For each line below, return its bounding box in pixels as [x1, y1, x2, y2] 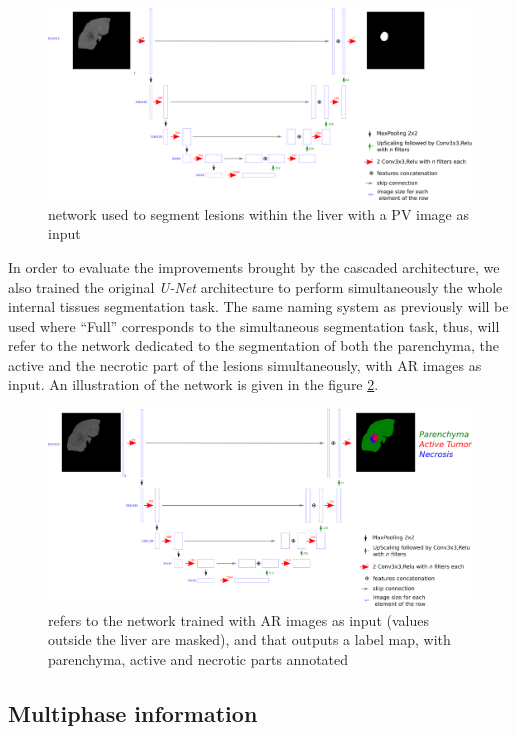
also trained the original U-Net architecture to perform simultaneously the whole [8, 276, 503, 297]
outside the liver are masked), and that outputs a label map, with [48, 629, 451, 650]
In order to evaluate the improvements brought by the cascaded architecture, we [8, 256, 500, 277]
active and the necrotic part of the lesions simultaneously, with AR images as [8, 354, 482, 375]
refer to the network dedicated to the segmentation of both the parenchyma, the [8, 335, 499, 356]
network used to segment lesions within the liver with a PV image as [48, 203, 469, 224]
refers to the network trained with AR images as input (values [48, 609, 429, 630]
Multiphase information [8, 697, 258, 728]
